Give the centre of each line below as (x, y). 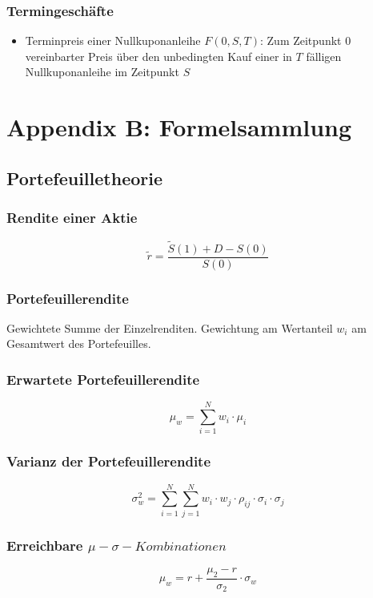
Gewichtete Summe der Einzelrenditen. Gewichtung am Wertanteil (170, 327)
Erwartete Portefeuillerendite (103, 379)
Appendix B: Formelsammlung (179, 127)
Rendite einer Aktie (72, 218)
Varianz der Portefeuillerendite (109, 461)
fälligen (324, 56)
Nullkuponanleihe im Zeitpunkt (102, 72)
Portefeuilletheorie (85, 178)
